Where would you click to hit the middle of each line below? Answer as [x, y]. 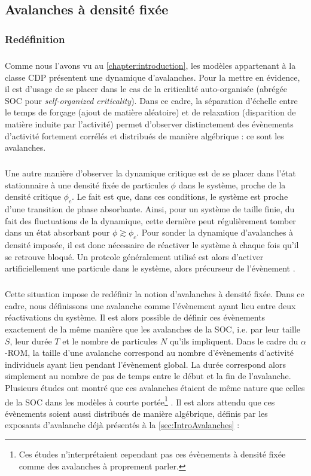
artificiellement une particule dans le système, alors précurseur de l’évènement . [150, 268]
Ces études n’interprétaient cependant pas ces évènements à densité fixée [152, 454]
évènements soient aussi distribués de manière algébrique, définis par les [136, 413]
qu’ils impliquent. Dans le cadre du [234, 341]
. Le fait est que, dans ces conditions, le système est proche [180, 196]
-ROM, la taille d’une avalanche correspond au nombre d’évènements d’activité [150, 353]
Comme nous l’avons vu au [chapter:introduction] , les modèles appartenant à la [150, 65]
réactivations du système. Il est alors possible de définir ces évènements [135, 317]
